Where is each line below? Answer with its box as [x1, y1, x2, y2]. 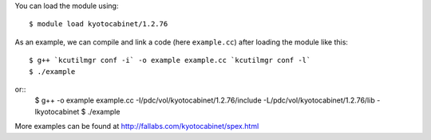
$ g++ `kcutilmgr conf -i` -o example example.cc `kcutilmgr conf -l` [29, 56, 311, 65]
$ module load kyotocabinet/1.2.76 [29, 20, 168, 29]
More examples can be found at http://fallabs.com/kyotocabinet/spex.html [14, 122, 259, 131]
